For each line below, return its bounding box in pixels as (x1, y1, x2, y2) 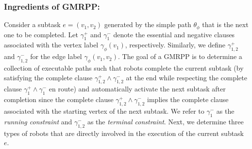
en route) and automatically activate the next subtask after (49, 84, 226, 94)
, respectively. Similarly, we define (125, 40, 226, 50)
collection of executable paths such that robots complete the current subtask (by (4, 63, 244, 73)
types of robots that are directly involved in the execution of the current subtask (4, 128, 244, 138)
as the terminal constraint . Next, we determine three (87, 116, 244, 126)
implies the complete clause (147, 94, 229, 104)
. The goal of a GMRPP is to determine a (118, 51, 242, 61)
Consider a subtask (4, 19, 61, 30)
